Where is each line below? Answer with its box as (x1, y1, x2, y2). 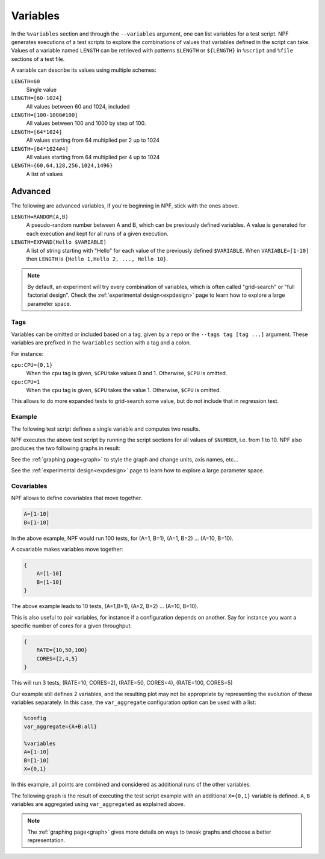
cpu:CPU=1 (11, 378, 40, 385)
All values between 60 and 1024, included (26, 103, 130, 110)
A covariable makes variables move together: (11, 546, 123, 553)
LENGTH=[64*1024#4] (11, 145, 69, 152)
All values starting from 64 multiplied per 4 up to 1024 (26, 154, 160, 161)
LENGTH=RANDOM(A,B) (11, 214, 69, 220)
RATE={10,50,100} (36, 647, 88, 654)
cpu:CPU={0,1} (11, 361, 53, 368)
